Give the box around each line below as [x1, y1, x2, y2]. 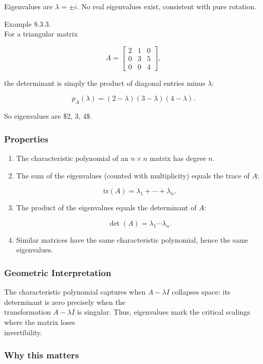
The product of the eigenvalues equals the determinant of [16, 202, 197, 213]
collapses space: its [172, 286, 231, 297]
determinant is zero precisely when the [4, 296, 125, 307]
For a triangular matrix [4, 28, 78, 39]
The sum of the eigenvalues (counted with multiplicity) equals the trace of [16, 170, 250, 180]
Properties [4, 132, 48, 145]
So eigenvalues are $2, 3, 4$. [4, 111, 92, 121]
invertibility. [4, 326, 42, 337]
